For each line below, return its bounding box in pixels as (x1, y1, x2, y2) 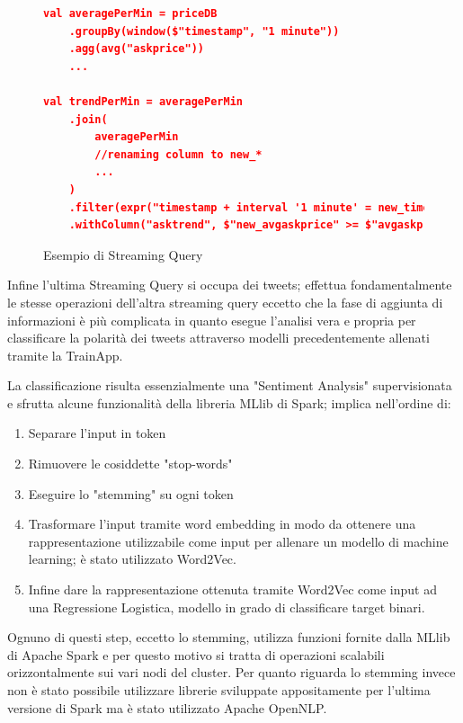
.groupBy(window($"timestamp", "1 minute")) (68, 24, 340, 38)
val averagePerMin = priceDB (43, 7, 218, 20)
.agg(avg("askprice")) (68, 42, 204, 56)
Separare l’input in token (28, 424, 166, 442)
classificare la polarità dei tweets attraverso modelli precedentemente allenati (7, 328, 430, 347)
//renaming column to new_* (94, 147, 263, 161)
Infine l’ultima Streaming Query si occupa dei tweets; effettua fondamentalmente (7, 275, 452, 294)
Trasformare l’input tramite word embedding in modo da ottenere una (28, 514, 416, 533)
